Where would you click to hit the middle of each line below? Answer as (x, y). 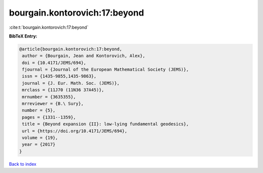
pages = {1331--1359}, (49, 117)
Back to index (23, 164)
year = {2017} (39, 144)
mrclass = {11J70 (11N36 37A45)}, (63, 90)
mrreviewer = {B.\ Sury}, (53, 104)
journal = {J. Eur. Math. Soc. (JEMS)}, (71, 83)
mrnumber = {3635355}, (49, 97)
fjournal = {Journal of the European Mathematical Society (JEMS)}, (105, 70)
